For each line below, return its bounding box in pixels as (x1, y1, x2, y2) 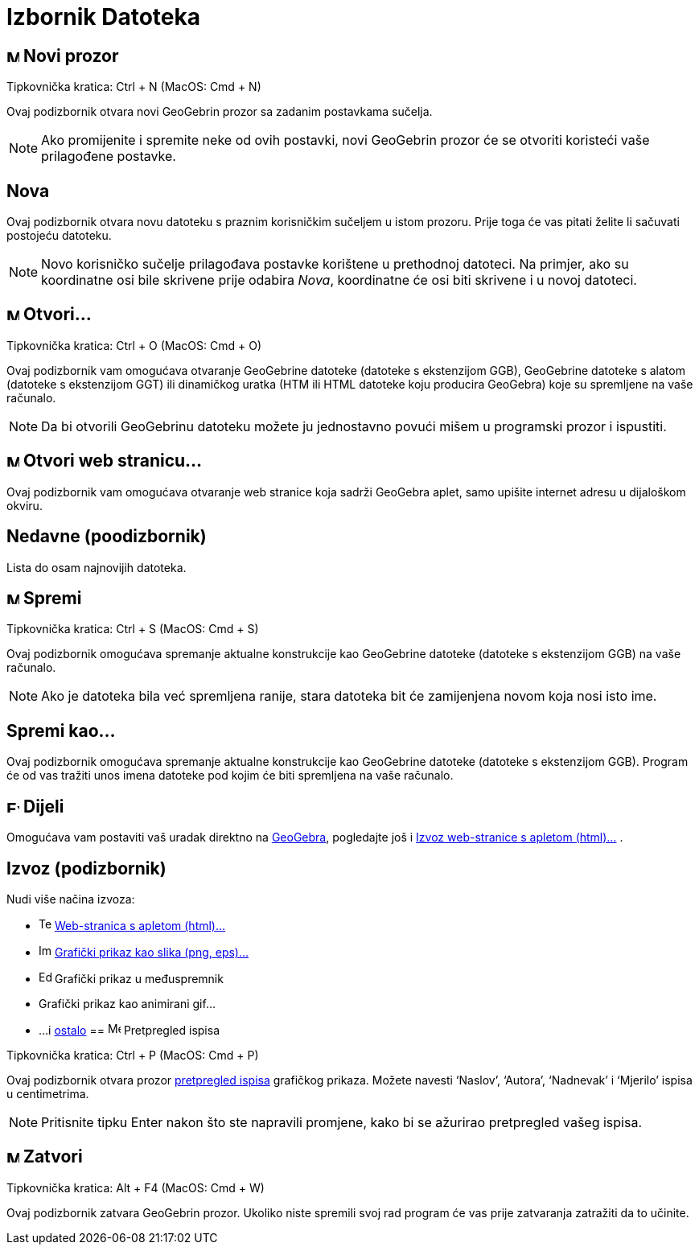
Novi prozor (23, 45, 119, 66)
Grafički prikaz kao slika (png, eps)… (54, 944, 249, 959)
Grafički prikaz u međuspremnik (54, 971, 224, 986)
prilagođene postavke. (41, 148, 176, 165)
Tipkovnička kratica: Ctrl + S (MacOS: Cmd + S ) (6, 622, 259, 636)
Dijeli (23, 796, 64, 817)
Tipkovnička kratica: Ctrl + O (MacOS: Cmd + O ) (6, 338, 262, 352)
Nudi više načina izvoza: (6, 891, 135, 906)
